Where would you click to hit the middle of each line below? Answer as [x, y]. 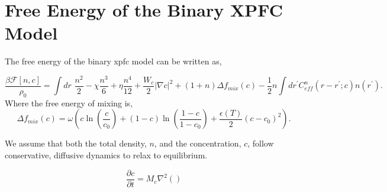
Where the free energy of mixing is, [69, 102]
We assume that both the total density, [76, 143]
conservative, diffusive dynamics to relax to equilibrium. [106, 155]
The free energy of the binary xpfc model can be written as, [113, 61]
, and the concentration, [198, 143]
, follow [261, 143]
